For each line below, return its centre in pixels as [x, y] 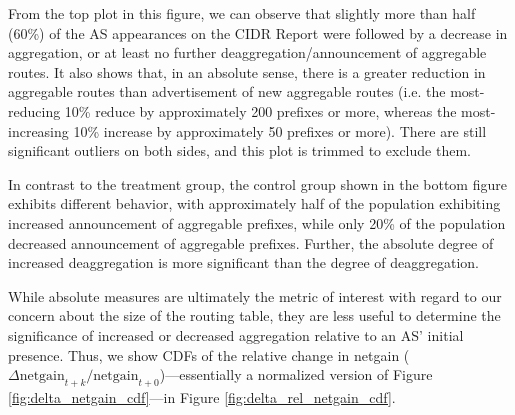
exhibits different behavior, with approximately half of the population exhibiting [254, 203]
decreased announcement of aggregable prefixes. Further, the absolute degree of [251, 242]
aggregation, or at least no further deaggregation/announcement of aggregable [247, 52]
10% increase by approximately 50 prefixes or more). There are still [280, 130]
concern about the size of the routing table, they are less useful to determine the [254, 315]
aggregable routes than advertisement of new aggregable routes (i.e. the [227, 91]
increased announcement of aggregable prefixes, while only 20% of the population [257, 222]
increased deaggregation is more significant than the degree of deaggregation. [243, 262]
